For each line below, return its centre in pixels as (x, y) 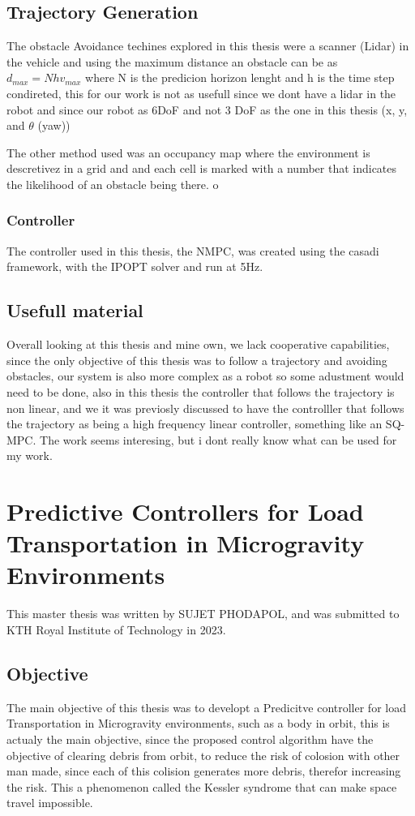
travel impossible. (50, 803)
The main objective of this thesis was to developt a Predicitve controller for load (206, 707)
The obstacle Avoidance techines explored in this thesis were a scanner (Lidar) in (208, 46)
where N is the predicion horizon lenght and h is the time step (240, 77)
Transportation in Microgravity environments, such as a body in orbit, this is (198, 723)
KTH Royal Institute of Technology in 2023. (116, 629)
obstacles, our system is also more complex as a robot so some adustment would (205, 376)
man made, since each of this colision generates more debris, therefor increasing (204, 771)
